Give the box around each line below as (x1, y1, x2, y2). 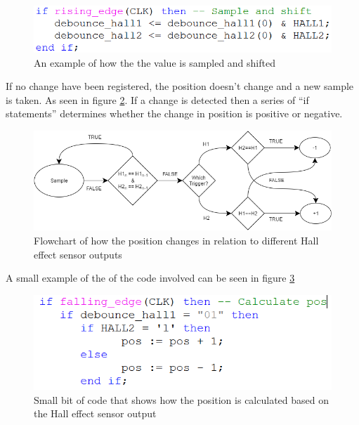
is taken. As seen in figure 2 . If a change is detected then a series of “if (6, 92, 309, 107)
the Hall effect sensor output (34, 406, 157, 421)
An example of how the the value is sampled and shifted (34, 55, 275, 70)
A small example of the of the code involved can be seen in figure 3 (6, 270, 295, 285)
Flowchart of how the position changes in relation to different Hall (34, 233, 319, 247)
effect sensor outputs (34, 247, 122, 261)
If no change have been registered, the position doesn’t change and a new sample (6, 79, 354, 93)
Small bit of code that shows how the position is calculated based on (34, 392, 329, 407)
